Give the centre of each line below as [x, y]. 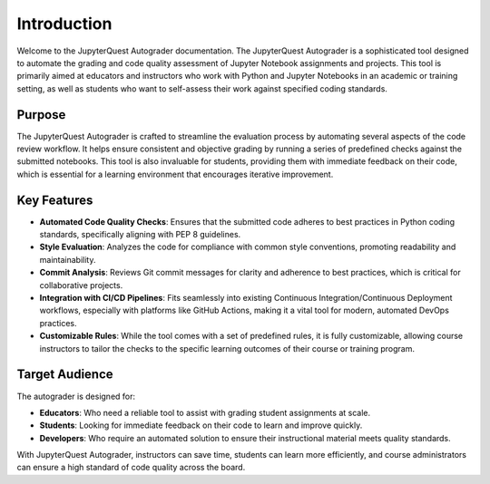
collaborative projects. [81, 285]
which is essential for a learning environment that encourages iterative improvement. [175, 174]
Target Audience [65, 375]
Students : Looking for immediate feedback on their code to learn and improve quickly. [201, 425]
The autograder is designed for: [76, 396]
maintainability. [68, 259]
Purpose [41, 115]
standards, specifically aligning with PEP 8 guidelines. [140, 235]
